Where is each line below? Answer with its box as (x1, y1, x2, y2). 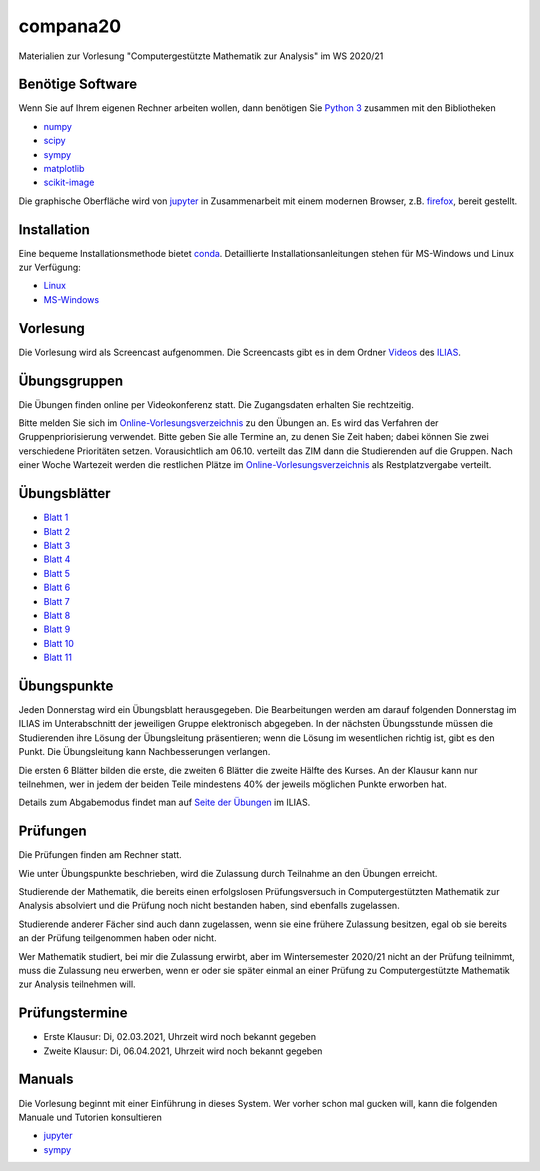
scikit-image (43, 176, 95, 189)
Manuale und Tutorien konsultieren (18, 1111, 162, 1123)
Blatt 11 (43, 651, 72, 664)
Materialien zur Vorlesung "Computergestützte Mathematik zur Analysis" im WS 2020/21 (18, 50, 384, 62)
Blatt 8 (43, 609, 71, 621)
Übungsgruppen (18, 372, 124, 389)
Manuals (18, 1071, 74, 1088)
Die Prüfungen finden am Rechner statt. (18, 849, 182, 861)
